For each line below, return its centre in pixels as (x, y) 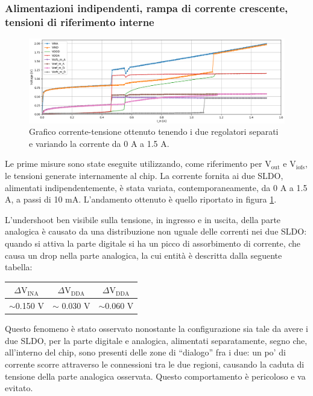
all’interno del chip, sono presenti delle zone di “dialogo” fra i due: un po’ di (145, 352)
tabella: (19, 267)
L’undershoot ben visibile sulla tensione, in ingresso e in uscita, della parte (143, 219)
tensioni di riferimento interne (80, 21)
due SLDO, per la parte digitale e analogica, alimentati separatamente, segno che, (156, 340)
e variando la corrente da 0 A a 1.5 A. (99, 143)
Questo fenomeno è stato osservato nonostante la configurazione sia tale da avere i (156, 329)
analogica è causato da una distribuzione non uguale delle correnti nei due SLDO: (156, 231)
